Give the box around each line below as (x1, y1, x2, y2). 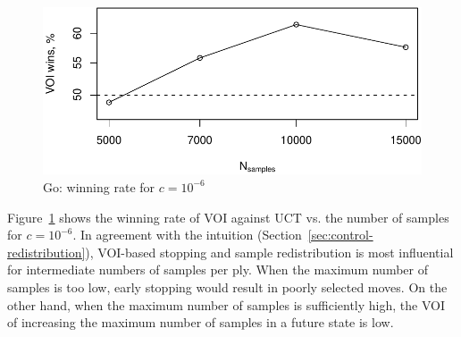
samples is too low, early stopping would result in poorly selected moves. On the (7, 277, 448, 296)
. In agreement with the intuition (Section (72, 225, 302, 244)
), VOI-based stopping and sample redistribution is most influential (85, 242, 454, 261)
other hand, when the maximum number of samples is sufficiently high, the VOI (7, 295, 445, 314)
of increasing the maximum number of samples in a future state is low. (7, 313, 394, 332)
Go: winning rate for (43, 177, 155, 196)
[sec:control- (307, 225, 373, 244)
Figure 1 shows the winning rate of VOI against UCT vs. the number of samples (7, 207, 449, 226)
